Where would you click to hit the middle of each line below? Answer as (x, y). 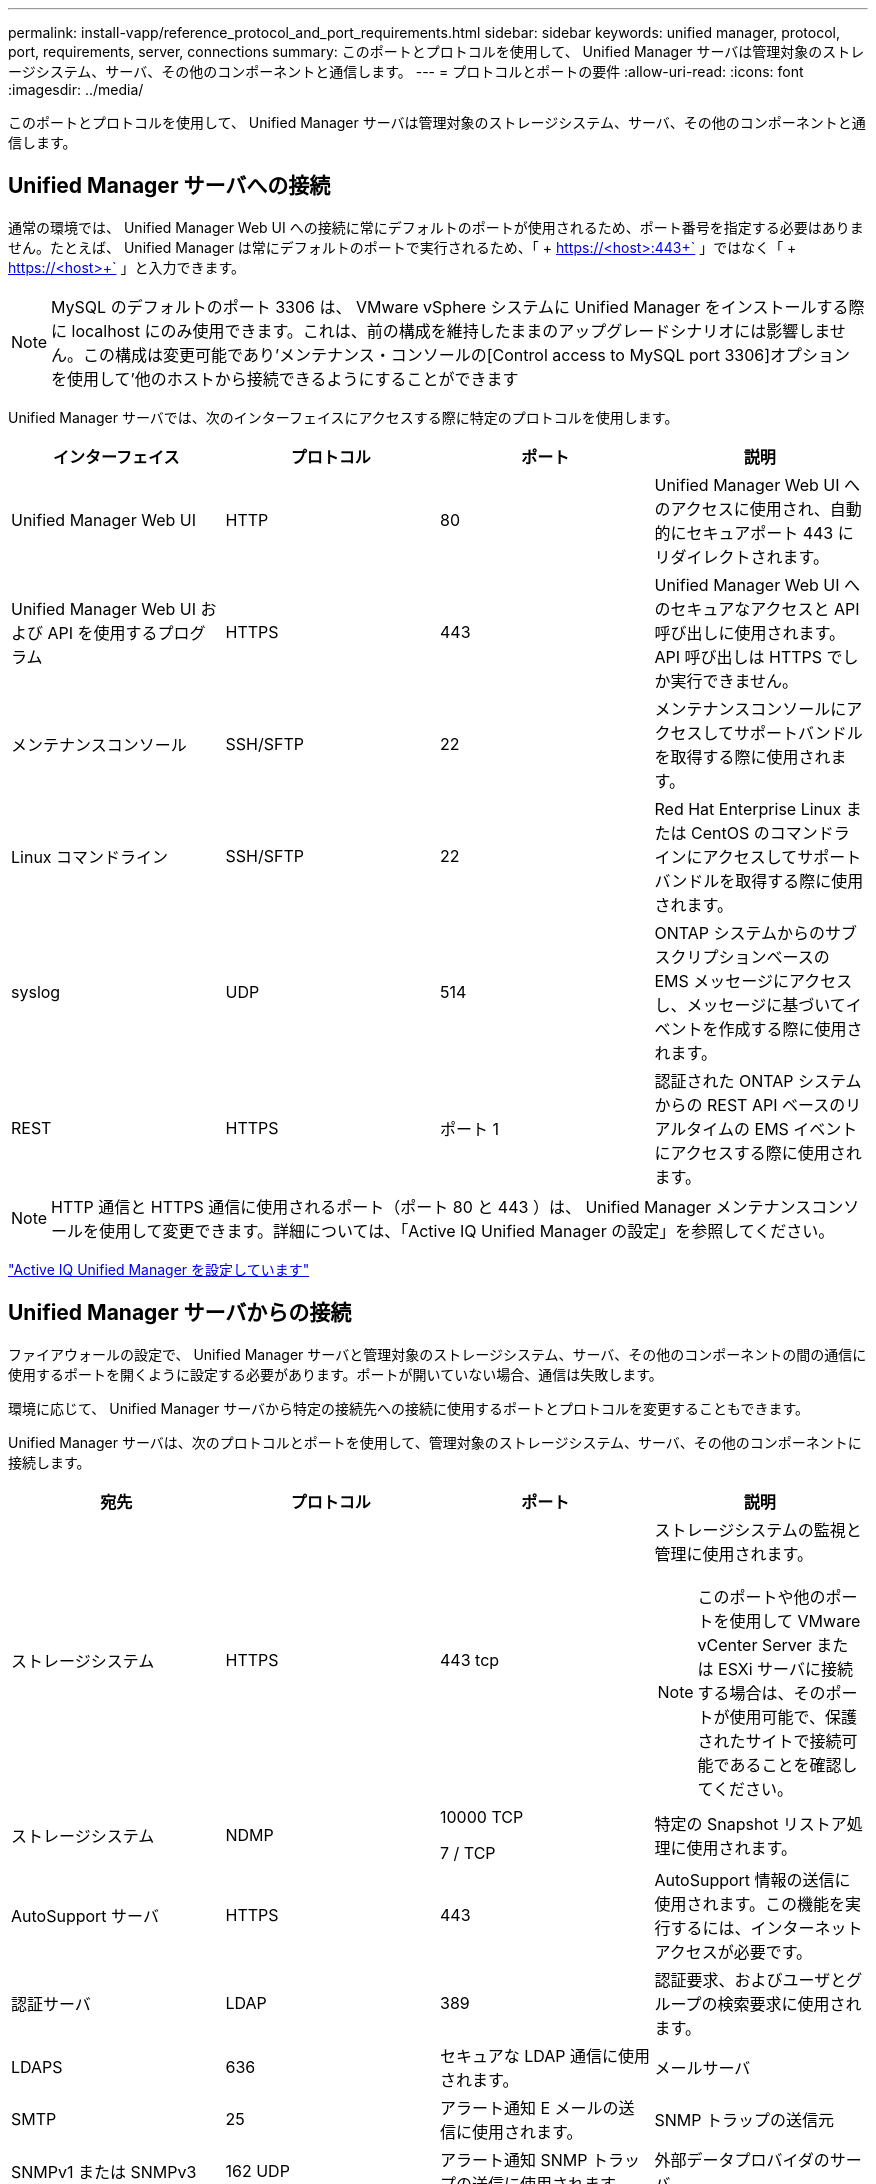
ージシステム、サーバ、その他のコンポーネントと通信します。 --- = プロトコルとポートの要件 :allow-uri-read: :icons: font (406, 71)
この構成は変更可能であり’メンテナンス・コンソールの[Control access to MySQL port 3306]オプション (467, 354)
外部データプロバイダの (742, 2159)
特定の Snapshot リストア (750, 1823)
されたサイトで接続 (769, 1740)
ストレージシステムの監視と (758, 1529)
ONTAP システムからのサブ (756, 932)
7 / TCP (468, 1852)
